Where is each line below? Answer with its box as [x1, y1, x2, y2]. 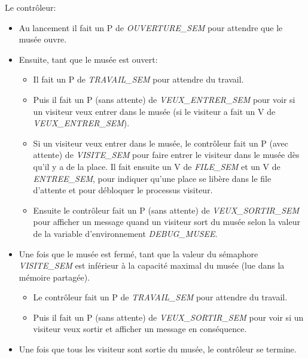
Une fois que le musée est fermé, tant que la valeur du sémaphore [19, 247, 258, 260]
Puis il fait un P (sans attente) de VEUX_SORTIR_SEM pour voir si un [33, 311, 304, 323]
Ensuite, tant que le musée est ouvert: [19, 53, 158, 65]
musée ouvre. [19, 33, 67, 45]
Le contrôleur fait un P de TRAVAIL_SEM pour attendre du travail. [33, 291, 288, 303]
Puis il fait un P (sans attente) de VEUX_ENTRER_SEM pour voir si [33, 93, 295, 105]
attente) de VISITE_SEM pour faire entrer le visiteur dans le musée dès [33, 148, 300, 161]
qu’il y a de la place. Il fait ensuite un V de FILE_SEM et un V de [33, 160, 280, 172]
